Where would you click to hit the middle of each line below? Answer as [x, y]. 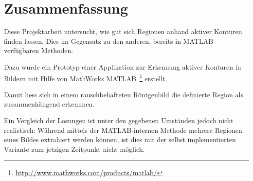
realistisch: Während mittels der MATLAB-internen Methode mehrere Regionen [123, 130]
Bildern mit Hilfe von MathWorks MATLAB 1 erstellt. [86, 77]
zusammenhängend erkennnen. [49, 104]
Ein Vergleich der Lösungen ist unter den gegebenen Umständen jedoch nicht [119, 120]
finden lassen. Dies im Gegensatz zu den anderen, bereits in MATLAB [109, 41]
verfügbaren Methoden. [39, 50]
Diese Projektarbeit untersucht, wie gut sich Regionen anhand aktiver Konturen [123, 31]
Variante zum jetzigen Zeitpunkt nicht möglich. [74, 149]
